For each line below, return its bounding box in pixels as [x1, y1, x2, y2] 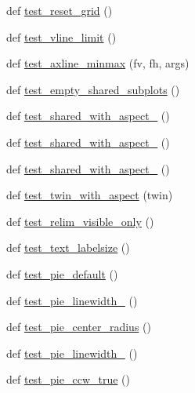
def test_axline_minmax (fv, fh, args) [6, 55, 190, 71]
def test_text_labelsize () [6, 239, 130, 256]
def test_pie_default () [6, 265, 118, 282]
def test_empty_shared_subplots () [6, 81, 180, 97]
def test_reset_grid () [6, 2, 113, 18]
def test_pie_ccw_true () [6, 371, 131, 388]
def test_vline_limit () [6, 28, 117, 45]
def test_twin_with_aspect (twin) [6, 187, 173, 203]
